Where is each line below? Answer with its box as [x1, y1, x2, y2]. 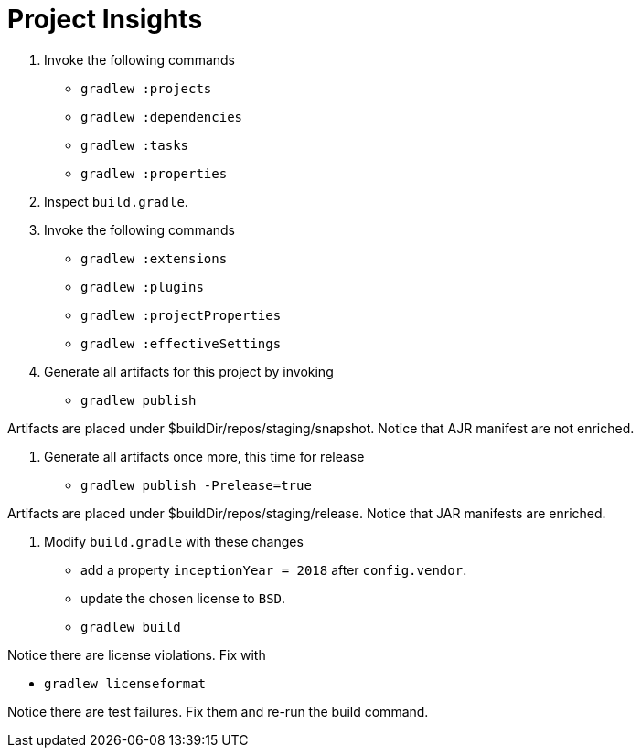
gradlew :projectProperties [80, 307, 282, 323]
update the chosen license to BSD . [80, 590, 286, 606]
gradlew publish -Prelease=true [80, 477, 312, 493]
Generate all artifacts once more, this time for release [44, 448, 365, 464]
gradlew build [80, 619, 181, 634]
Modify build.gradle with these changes [44, 533, 304, 549]
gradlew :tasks [80, 137, 189, 153]
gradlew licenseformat [44, 675, 207, 691]
